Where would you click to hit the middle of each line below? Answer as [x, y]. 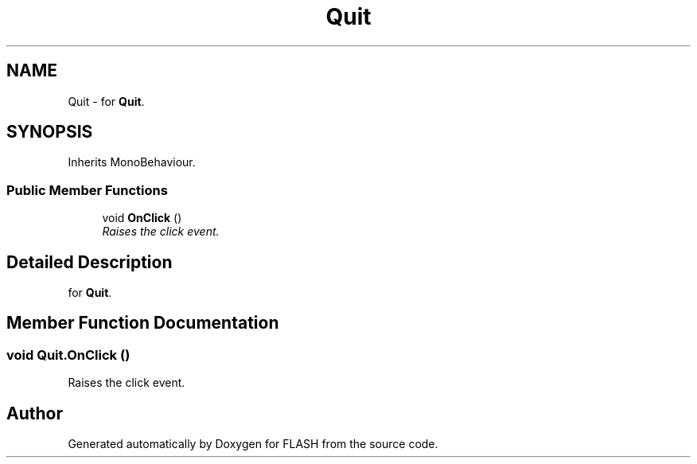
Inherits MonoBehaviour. [132, 162]
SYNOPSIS [50, 132]
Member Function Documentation [143, 323]
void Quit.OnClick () [68, 355]
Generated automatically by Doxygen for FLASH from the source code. [253, 444]
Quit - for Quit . [106, 101]
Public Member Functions [87, 190]
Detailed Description [90, 262]
